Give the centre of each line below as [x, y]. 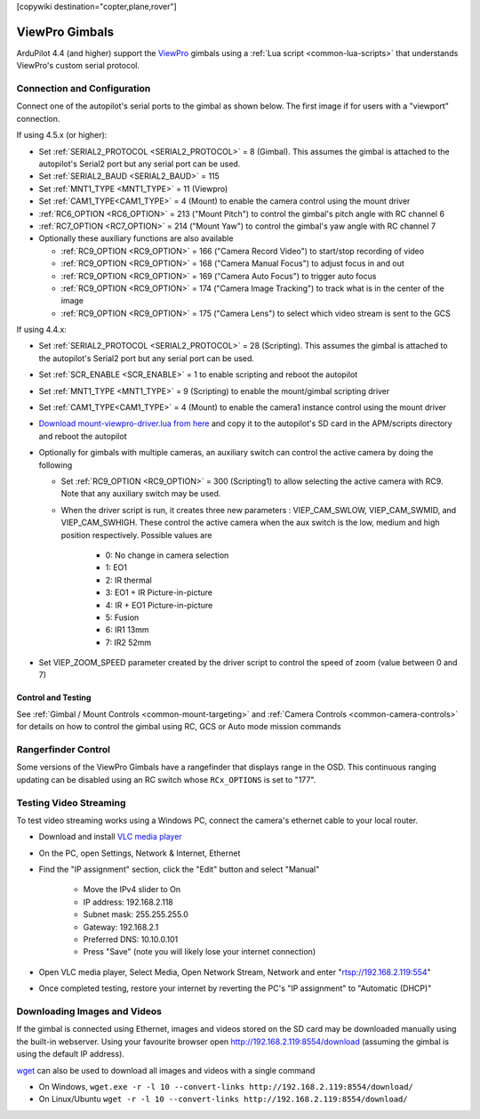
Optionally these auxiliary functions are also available [136, 238]
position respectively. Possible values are [136, 535]
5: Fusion [122, 617]
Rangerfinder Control [64, 749]
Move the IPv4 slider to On [132, 890]
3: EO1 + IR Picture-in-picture [159, 592]
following [56, 465]
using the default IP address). [70, 1054]
